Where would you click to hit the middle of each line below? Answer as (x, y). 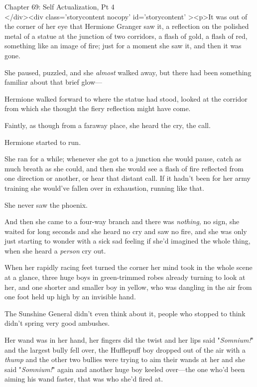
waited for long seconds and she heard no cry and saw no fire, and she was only (126, 231)
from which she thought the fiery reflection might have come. (98, 108)
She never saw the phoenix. (46, 204)
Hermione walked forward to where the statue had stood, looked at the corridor (126, 98)
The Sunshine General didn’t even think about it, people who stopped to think (125, 313)
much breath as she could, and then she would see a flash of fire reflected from (124, 168)
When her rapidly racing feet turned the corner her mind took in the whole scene (128, 267)
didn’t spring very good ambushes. (57, 323)
